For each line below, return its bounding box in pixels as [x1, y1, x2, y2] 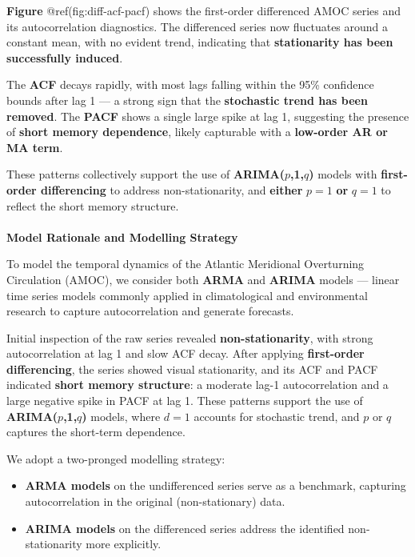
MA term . [6, 138, 63, 155]
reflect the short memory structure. [6, 197, 179, 214]
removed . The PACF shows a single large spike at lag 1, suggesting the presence [6, 107, 409, 124]
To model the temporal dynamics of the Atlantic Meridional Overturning [6, 255, 365, 272]
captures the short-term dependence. [6, 423, 186, 440]
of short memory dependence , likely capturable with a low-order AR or [6, 123, 388, 140]
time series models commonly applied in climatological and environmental [6, 287, 368, 303]
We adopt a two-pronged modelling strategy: [6, 450, 225, 467]
